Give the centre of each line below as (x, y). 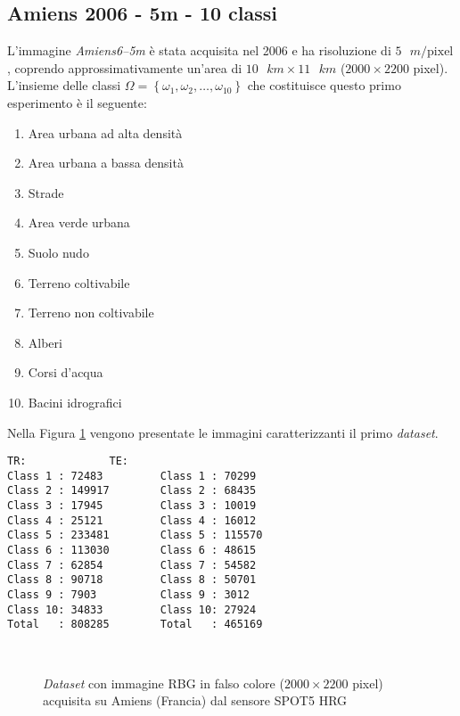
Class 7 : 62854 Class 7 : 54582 (132, 565)
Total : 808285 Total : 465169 (135, 625)
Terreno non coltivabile (91, 313)
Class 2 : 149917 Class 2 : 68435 (132, 491)
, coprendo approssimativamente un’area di (125, 67)
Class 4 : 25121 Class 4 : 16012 (132, 520)
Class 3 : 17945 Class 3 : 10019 (132, 506)
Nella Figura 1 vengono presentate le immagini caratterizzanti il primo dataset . (223, 432)
